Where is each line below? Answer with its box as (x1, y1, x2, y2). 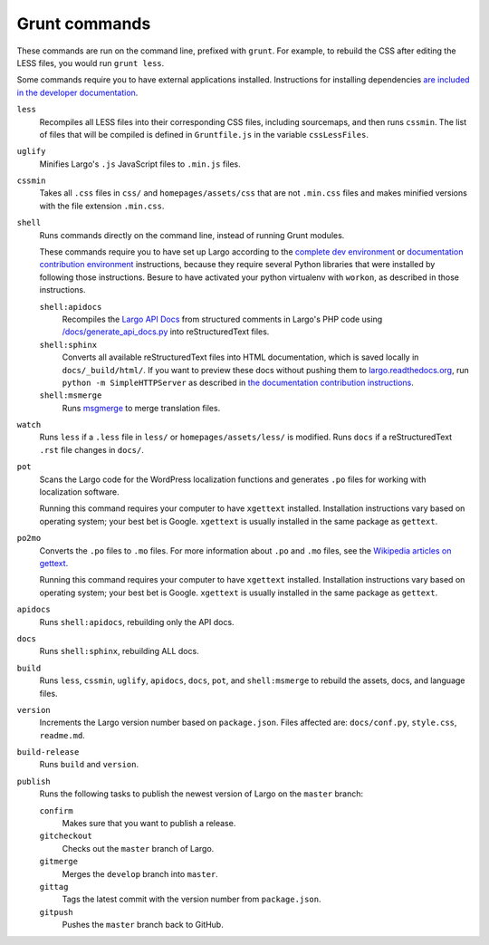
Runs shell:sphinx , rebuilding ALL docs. (39, 646, 199, 657)
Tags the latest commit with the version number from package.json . (62, 893, 321, 905)
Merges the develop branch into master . (62, 868, 219, 879)
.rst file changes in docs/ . (39, 444, 145, 455)
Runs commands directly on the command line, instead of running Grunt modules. (39, 229, 345, 240)
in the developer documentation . (16, 87, 139, 98)
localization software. (39, 487, 120, 497)
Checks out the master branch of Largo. (62, 843, 215, 853)
